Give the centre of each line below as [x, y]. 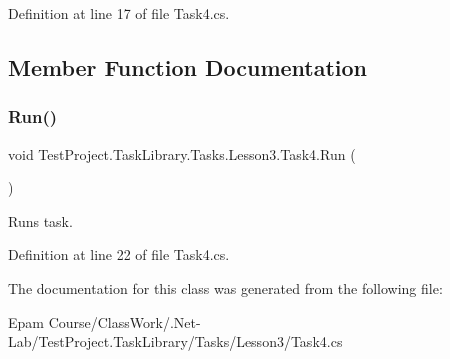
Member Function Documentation [188, 66]
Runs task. [40, 220]
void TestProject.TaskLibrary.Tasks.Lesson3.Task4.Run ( [182, 153]
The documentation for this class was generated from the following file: [225, 287]
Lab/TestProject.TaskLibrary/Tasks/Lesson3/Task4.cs [175, 341]
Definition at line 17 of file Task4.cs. [119, 13]
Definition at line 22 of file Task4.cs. [119, 254]
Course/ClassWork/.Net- [124, 321]
